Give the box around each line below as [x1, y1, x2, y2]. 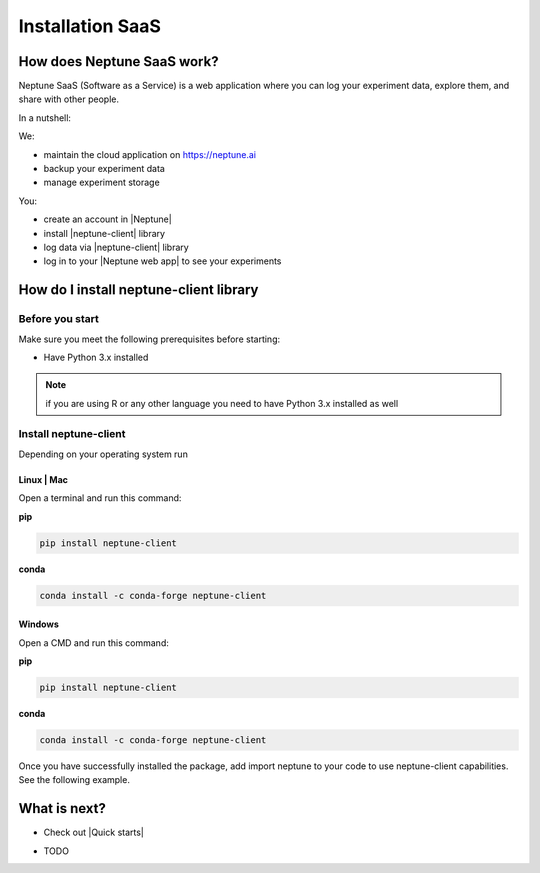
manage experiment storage [43, 176, 160, 189]
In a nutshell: [18, 111, 72, 124]
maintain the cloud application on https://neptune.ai [43, 148, 257, 160]
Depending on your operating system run [18, 448, 189, 460]
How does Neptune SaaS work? [18, 53, 219, 70]
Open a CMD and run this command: [18, 636, 169, 649]
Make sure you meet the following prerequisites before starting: [18, 333, 280, 345]
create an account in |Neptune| [43, 213, 172, 225]
